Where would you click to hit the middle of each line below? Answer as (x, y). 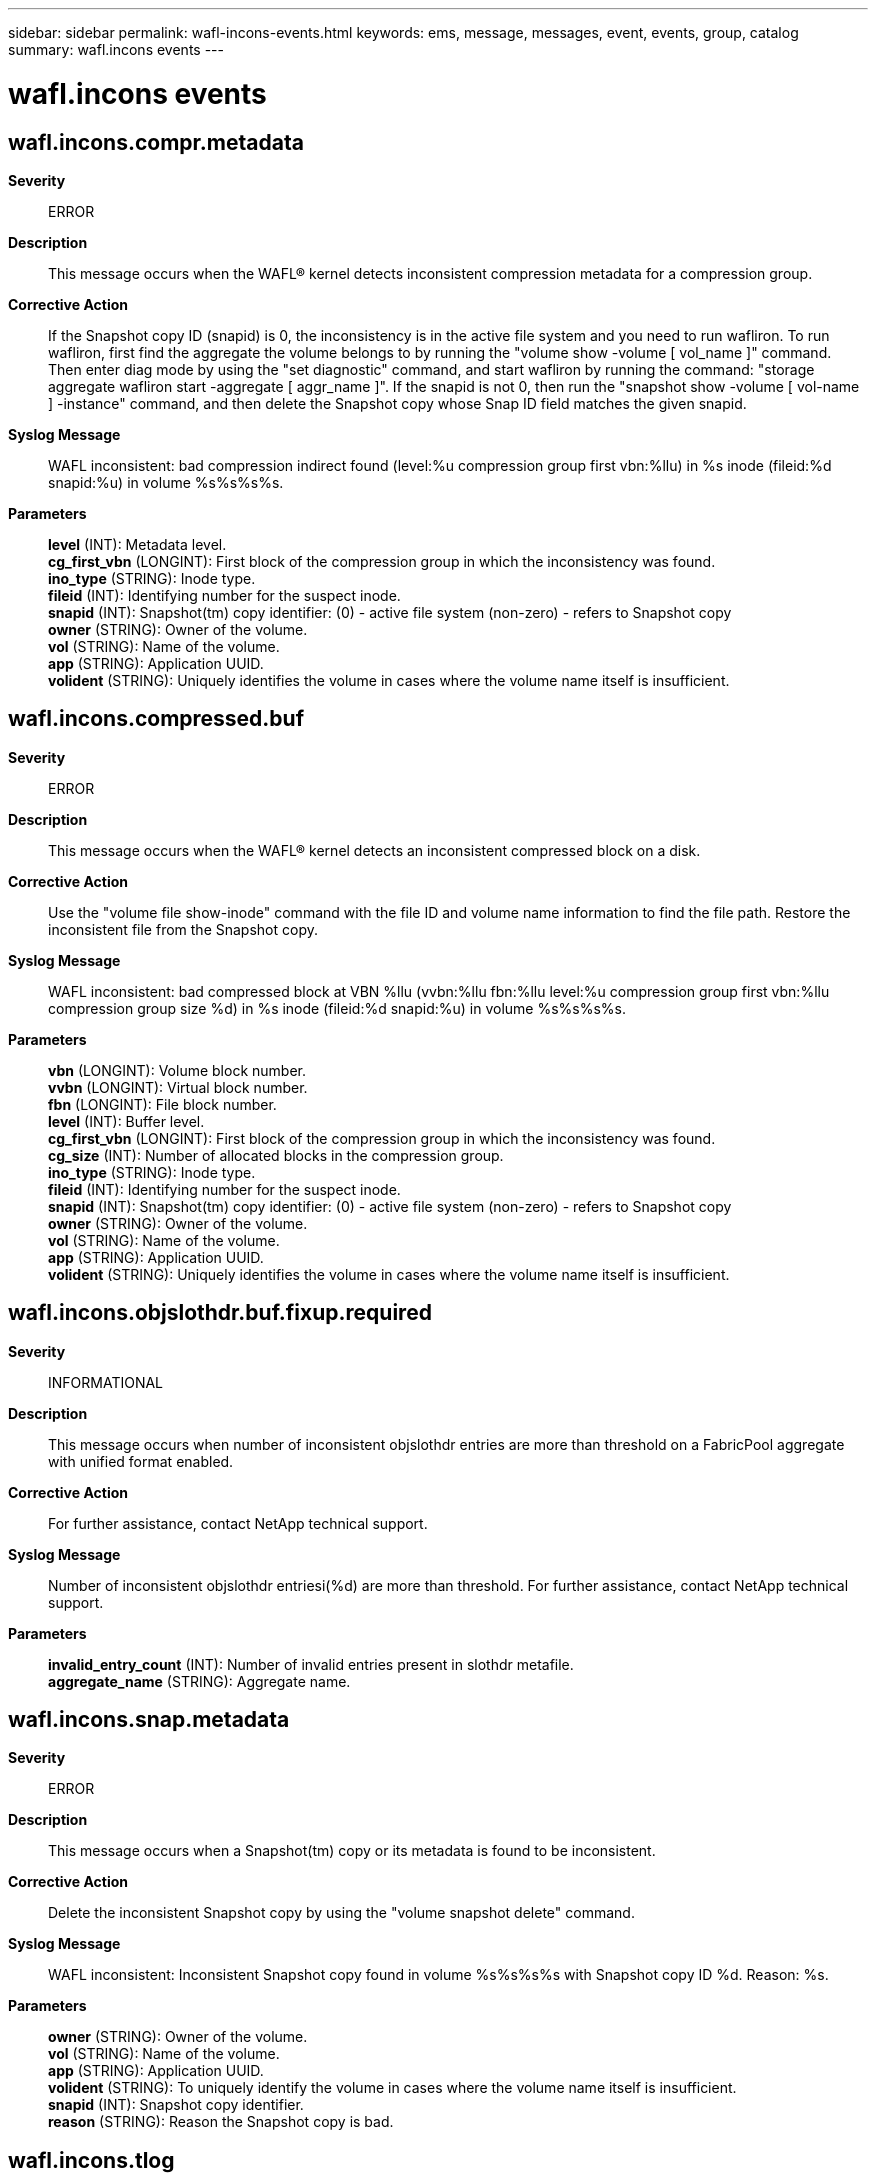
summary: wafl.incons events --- (116, 49)
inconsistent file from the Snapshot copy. (183, 929)
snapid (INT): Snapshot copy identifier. (176, 2105)
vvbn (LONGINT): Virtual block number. (178, 1087)
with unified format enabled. (141, 1461)
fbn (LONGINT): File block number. (162, 1104)
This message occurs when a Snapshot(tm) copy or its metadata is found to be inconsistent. (352, 1851)
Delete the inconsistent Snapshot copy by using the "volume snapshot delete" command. (341, 1913)
